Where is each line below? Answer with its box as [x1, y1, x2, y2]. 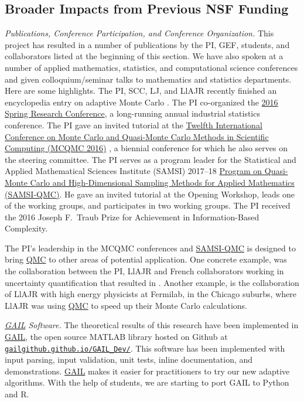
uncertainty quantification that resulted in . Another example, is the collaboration [5, 276, 299, 288]
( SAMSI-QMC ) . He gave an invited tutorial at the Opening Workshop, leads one [5, 188, 295, 200]
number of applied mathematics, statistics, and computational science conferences [5, 61, 298, 73]
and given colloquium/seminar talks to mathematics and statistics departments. [5, 73, 292, 85]
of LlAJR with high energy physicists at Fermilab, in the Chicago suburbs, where [5, 288, 296, 300]
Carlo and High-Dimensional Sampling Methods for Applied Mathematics [30, 176, 295, 188]
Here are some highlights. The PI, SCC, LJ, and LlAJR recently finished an [5, 84, 277, 97]
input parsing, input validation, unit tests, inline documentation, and [5, 353, 253, 366]
